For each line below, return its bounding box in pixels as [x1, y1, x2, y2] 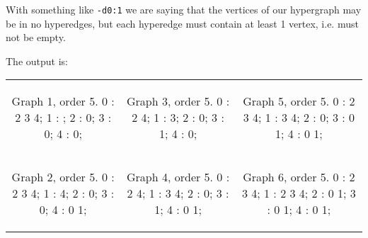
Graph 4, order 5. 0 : [126, 169, 230, 186]
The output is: [6, 53, 68, 68]
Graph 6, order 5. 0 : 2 [243, 169, 355, 186]
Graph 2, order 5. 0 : [11, 169, 115, 186]
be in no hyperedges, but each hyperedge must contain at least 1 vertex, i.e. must [6, 16, 359, 30]
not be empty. [6, 30, 66, 45]
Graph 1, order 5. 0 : [11, 93, 115, 110]
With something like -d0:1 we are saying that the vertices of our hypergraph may [6, 2, 362, 16]
